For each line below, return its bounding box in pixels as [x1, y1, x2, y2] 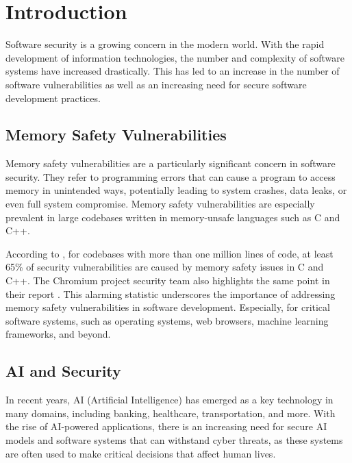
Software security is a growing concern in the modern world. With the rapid [5, 37, 325, 51]
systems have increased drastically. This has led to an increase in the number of [5, 64, 340, 78]
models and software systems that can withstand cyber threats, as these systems [5, 433, 343, 447]
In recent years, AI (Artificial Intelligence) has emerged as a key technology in [5, 392, 334, 407]
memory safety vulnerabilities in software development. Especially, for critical [5, 300, 330, 314]
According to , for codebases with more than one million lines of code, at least [5, 246, 334, 260]
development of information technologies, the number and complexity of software [5, 50, 344, 64]
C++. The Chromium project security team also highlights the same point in [5, 273, 330, 288]
